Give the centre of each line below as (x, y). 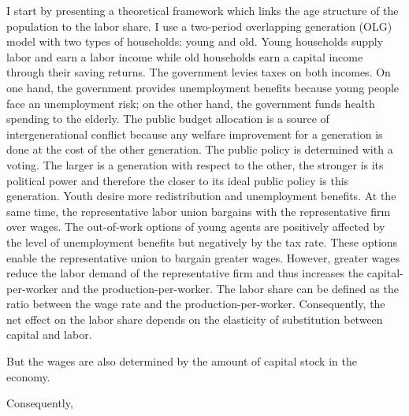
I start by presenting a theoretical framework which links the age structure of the (203, 10)
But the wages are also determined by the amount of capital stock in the (182, 361)
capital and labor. (49, 334)
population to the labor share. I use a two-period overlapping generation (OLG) (199, 26)
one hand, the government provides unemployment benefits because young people (203, 87)
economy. (28, 376)
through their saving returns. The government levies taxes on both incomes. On (199, 72)
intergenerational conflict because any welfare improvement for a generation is (195, 134)
